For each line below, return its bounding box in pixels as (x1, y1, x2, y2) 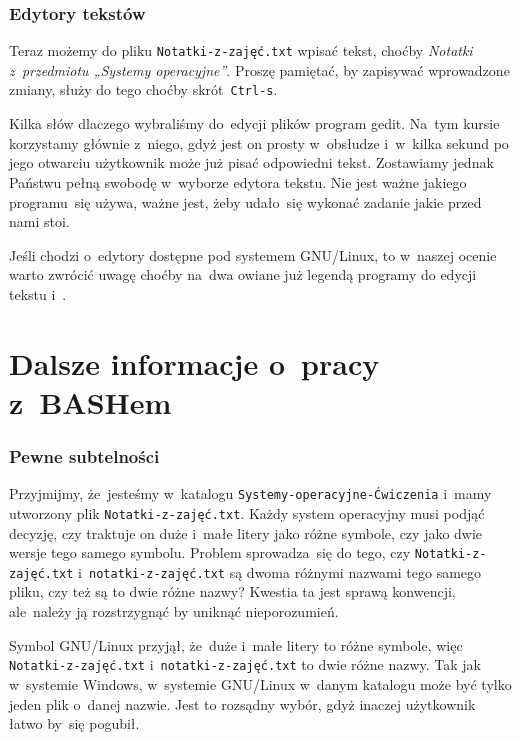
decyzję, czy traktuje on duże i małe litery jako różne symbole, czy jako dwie (9, 522, 483, 543)
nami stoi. (9, 211, 70, 232)
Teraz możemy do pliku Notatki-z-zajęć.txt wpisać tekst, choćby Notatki (9, 40, 473, 61)
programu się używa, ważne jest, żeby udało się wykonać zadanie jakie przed (9, 191, 482, 212)
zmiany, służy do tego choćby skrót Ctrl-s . (9, 79, 278, 100)
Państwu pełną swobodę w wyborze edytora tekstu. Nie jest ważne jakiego (9, 171, 467, 192)
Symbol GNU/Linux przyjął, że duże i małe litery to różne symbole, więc (9, 634, 463, 655)
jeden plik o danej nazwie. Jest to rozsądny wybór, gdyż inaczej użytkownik (9, 693, 476, 714)
